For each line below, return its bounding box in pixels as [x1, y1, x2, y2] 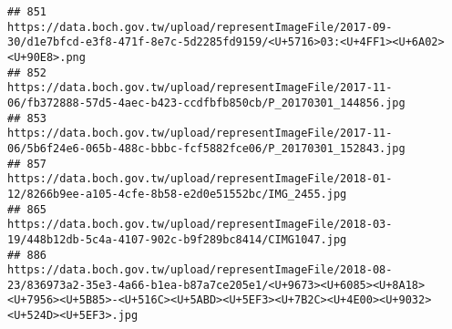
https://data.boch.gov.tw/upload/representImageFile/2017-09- [7, 20, 393, 34]
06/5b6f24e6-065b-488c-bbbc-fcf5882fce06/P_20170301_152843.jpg [7, 141, 406, 155]
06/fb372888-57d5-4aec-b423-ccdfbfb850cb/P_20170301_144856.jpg [7, 96, 406, 109]
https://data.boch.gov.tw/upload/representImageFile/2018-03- [7, 218, 393, 231]
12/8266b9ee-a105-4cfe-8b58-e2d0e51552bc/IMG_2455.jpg [7, 187, 347, 200]
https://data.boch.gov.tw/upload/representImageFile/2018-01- [7, 172, 393, 186]
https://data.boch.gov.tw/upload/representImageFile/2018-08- [7, 263, 393, 277]
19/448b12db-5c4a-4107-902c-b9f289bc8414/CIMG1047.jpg [7, 232, 347, 246]
